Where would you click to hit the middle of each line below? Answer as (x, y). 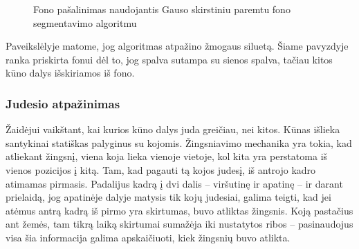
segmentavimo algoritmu (85, 22)
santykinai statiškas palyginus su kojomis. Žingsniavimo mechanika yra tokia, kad (179, 142)
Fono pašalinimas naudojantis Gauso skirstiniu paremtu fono (162, 9)
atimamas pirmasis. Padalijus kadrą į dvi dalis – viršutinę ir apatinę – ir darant (174, 183)
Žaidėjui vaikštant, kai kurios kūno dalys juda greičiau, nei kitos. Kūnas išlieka (173, 129)
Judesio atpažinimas (63, 103)
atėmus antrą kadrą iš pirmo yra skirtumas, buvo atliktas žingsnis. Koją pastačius (179, 210)
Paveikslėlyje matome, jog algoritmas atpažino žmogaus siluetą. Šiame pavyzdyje (177, 46)
